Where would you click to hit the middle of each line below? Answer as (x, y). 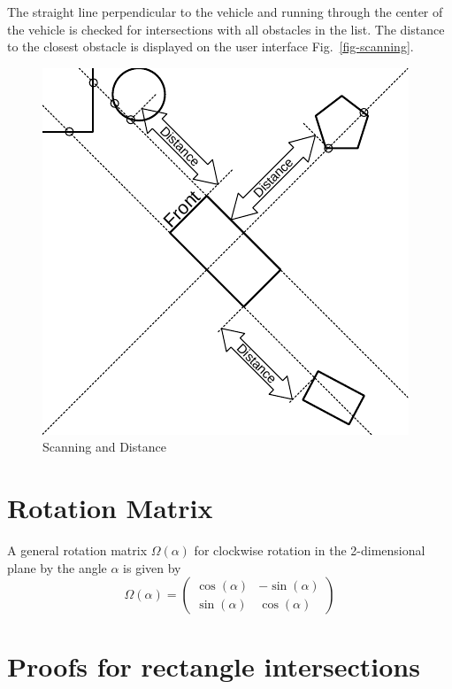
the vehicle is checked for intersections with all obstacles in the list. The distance (226, 29)
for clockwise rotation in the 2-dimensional (310, 550)
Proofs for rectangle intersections (214, 666)
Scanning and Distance (104, 447)
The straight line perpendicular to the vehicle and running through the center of (225, 12)
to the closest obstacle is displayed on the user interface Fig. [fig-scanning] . (211, 46)
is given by (152, 567)
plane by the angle (57, 567)
